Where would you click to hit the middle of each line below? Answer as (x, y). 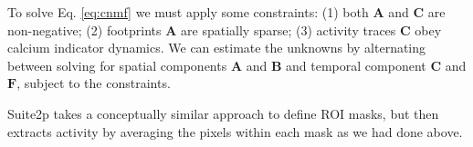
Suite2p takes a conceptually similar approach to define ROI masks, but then (223, 113)
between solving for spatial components (117, 65)
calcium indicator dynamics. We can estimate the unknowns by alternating (217, 48)
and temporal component (356, 65)
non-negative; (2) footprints (84, 29)
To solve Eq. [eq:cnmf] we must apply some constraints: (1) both (188, 12)
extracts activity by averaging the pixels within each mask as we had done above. (235, 131)
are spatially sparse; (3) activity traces (289, 29)
